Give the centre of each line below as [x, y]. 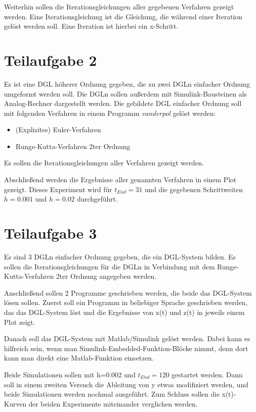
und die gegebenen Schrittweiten [194, 189]
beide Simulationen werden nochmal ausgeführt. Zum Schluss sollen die [112, 394]
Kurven [15, 403]
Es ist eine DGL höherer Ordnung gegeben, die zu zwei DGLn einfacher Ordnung [127, 83]
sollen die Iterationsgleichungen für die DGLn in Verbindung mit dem [109, 266]
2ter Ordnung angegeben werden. [106, 276]
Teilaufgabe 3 [50, 233]
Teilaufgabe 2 [50, 60]
